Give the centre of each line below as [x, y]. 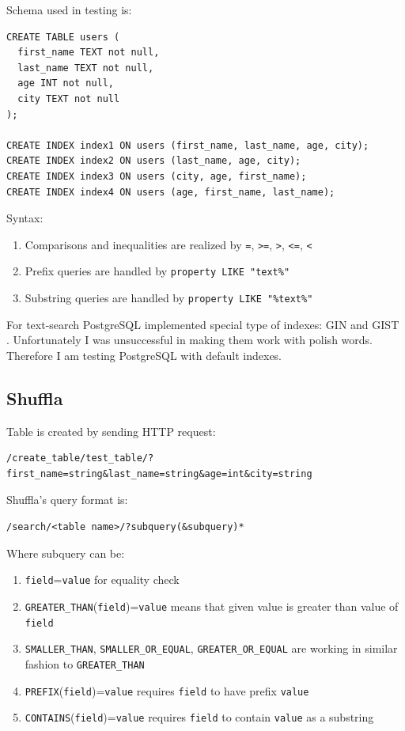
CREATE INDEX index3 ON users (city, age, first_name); [157, 176]
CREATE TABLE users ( [63, 37]
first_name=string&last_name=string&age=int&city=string [159, 473]
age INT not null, [66, 83]
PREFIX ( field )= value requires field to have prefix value [167, 690]
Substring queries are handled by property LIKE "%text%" [169, 298]
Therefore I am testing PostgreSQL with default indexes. [144, 355]
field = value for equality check [102, 579]
